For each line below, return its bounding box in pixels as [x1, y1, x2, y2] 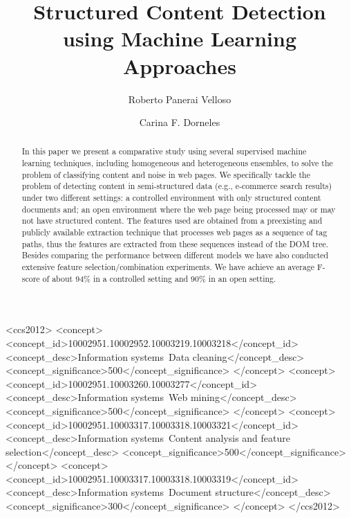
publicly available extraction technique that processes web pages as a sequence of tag [21, 226, 328, 238]
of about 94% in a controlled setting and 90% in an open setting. [42, 272, 276, 284]
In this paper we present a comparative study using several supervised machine [21, 145, 307, 157]
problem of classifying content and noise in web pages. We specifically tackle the [21, 168, 310, 180]
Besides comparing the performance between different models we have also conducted [21, 249, 329, 261]
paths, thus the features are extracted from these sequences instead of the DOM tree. [21, 238, 329, 249]
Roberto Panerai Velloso [128, 91, 231, 106]
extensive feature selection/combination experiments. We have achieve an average [21, 261, 315, 273]
